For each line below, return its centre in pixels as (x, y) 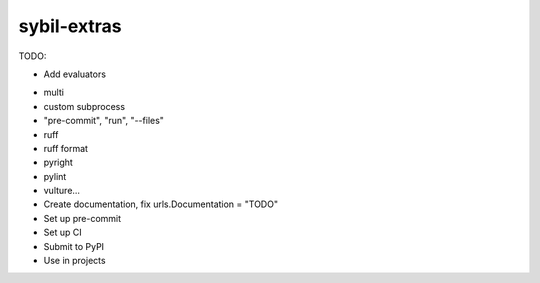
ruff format (66, 148)
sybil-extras (70, 26)
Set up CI (62, 232)
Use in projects (74, 261)
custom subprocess (84, 106)
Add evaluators (75, 74)
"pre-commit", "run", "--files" (104, 121)
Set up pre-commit (82, 218)
